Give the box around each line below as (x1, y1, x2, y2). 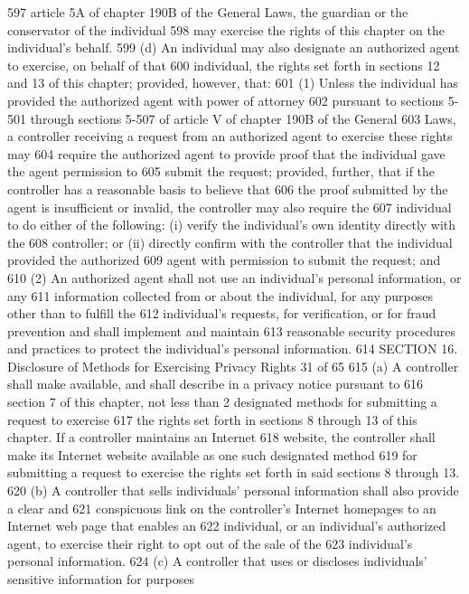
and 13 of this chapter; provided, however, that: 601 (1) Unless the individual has (7, 73, 459, 92)
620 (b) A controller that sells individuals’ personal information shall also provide (7, 481, 459, 500)
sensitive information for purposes (7, 570, 194, 588)
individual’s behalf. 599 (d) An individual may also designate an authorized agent (7, 38, 460, 57)
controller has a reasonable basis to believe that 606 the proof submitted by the (7, 179, 448, 198)
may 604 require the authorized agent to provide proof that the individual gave (7, 144, 446, 163)
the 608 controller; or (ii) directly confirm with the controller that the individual (7, 232, 453, 251)
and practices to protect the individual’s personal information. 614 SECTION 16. (7, 339, 458, 358)
